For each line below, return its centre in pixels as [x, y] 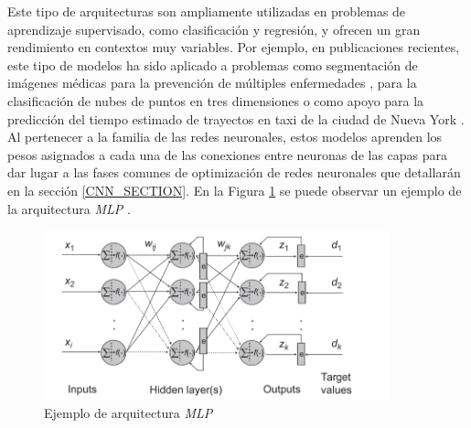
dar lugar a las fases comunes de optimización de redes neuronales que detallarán [234, 172]
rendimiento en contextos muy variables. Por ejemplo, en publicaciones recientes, [234, 47]
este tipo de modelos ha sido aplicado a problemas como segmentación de [213, 64]
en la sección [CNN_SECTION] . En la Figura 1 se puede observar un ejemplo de [235, 190]
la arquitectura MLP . [69, 208]
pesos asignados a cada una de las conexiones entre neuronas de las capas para [228, 154]
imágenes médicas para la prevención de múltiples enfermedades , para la [212, 83]
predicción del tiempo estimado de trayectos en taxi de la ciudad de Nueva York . [236, 118]
